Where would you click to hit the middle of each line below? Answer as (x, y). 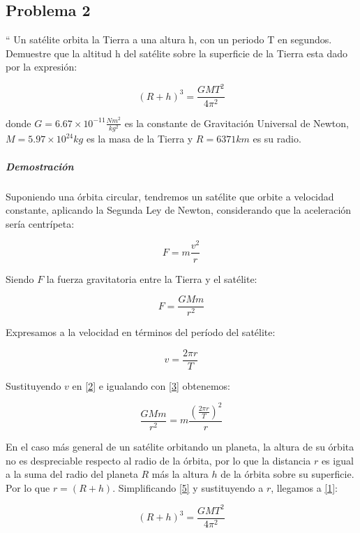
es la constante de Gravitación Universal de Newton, (237, 123)
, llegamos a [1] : (305, 487)
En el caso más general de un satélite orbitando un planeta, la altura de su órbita (180, 446)
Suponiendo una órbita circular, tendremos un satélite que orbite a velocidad (170, 196)
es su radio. (277, 139)
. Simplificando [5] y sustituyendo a (188, 487)
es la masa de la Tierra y (140, 139)
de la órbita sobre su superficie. (287, 474)
